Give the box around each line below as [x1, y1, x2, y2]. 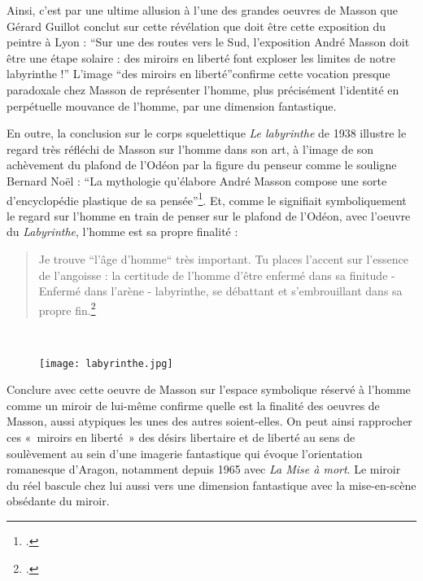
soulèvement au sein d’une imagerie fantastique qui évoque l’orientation [7, 444, 363, 461]
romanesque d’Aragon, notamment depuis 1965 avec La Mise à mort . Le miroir [7, 461, 401, 478]
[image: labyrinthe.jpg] [39, 357, 173, 369]
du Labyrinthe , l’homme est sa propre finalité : [7, 223, 238, 240]
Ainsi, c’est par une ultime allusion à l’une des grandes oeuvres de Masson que [7, 2, 398, 18]
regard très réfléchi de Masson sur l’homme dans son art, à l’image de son [7, 140, 374, 157]
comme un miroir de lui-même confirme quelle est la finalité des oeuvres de [7, 396, 380, 413]
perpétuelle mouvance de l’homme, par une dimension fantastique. [7, 97, 337, 114]
